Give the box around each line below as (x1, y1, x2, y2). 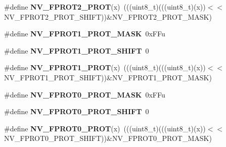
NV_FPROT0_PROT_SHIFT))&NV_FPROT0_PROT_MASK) (4, 133, 212, 143)
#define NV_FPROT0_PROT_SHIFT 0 (4, 106, 149, 117)
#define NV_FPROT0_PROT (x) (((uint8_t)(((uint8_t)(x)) (4, 123, 206, 133)
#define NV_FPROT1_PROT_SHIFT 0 (4, 45, 149, 56)
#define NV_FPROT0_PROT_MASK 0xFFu (4, 89, 165, 100)
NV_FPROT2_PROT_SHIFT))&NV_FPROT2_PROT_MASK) (4, 11, 212, 22)
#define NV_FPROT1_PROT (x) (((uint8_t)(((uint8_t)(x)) (4, 62, 206, 73)
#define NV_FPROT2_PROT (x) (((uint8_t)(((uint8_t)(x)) (4, 2, 206, 12)
